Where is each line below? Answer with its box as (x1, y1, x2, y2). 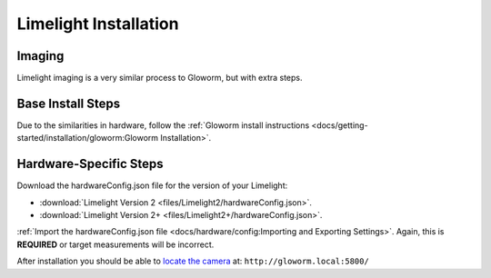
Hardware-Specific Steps (16, 156, 164, 172)
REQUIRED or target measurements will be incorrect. (16, 239, 215, 250)
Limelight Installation (16, 14, 179, 34)
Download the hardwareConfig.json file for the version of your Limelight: (16, 180, 288, 191)
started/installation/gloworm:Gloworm (16, 133, 159, 144)
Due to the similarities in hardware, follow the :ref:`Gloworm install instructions (16, 119, 310, 131)
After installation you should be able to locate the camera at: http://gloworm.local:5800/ (16, 255, 370, 267)
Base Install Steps (16, 95, 121, 111)
